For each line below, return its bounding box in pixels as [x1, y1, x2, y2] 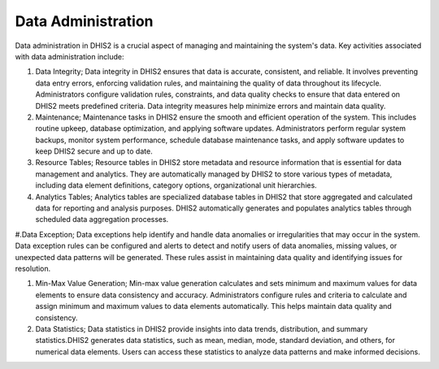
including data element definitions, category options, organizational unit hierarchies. [35, 180, 317, 190]
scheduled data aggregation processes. [35, 215, 169, 224]
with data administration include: [15, 51, 125, 61]
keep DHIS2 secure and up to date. [35, 146, 154, 156]
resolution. [15, 263, 51, 273]
